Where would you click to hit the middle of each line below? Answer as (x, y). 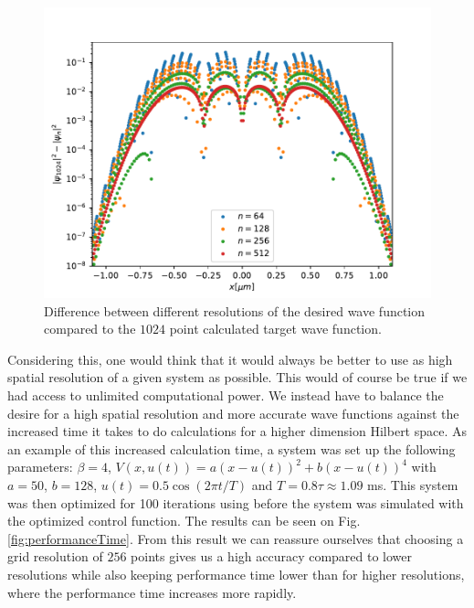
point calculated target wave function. (275, 329)
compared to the (90, 329)
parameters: (40, 467)
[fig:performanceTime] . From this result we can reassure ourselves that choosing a (236, 538)
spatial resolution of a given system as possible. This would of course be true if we (237, 377)
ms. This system (413, 484)
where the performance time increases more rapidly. (152, 592)
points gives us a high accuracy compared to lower (272, 556)
